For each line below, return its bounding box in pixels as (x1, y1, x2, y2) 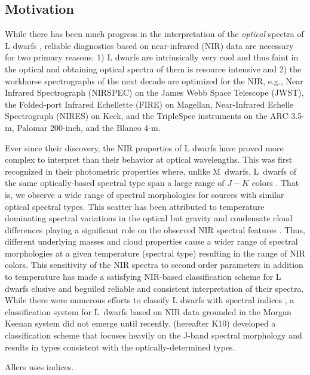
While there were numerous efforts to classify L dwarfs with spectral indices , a (5, 294, 294, 306)
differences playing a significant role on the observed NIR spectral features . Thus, (5, 223, 305, 236)
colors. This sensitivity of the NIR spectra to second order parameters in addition (5, 258, 303, 271)
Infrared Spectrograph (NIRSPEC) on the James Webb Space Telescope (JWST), (5, 86, 304, 99)
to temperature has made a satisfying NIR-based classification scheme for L (5, 270, 281, 283)
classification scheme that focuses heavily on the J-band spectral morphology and (5, 329, 302, 342)
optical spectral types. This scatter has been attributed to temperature (5, 200, 265, 212)
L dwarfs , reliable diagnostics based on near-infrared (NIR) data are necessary (5, 39, 294, 51)
